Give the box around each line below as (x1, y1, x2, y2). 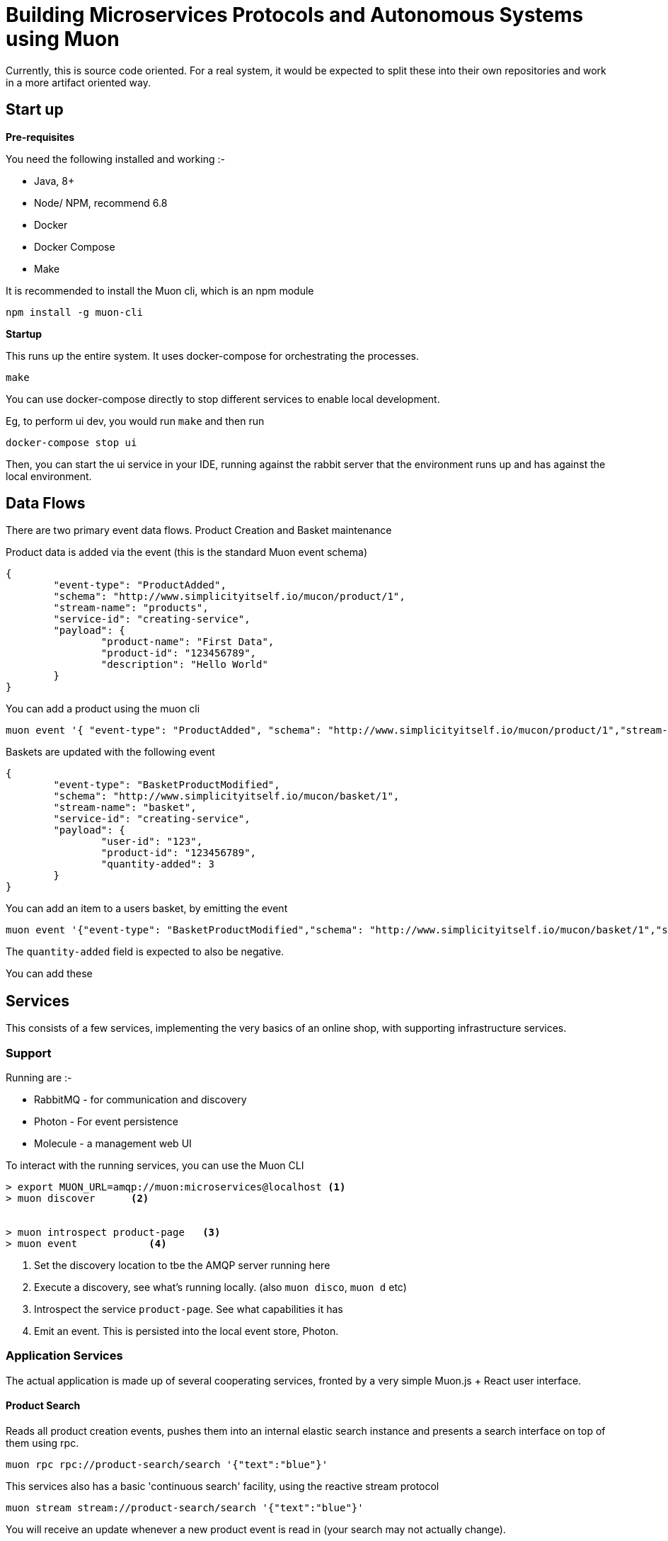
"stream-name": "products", (53, 602, 209, 614)
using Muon (6, 27, 120, 51)
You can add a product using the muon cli (6, 703, 200, 715)
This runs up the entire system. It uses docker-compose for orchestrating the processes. (6, 349, 419, 362)
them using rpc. (6, 1437, 79, 1449)
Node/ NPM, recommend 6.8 (34, 196, 168, 209)
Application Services (6, 1348, 123, 1363)
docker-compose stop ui (6, 436, 137, 448)
